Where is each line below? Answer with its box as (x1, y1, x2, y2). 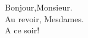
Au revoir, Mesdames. (5, 12, 84, 25)
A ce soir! (5, 24, 40, 36)
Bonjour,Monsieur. (5, 1, 73, 13)
